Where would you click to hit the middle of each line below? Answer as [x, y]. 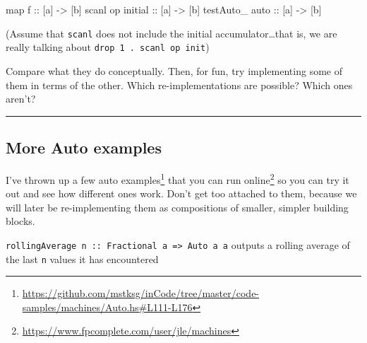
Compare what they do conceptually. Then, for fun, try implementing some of [174, 70]
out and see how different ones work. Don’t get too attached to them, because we [181, 193]
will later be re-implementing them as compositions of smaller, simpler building [177, 207]
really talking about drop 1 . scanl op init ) [108, 47]
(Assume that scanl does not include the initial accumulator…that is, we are [172, 33]
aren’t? [21, 99]
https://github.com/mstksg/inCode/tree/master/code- [141, 293]
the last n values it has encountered [82, 258]
